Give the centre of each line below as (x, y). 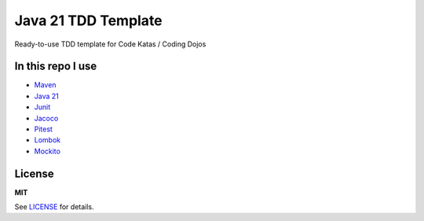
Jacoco (46, 118)
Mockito (47, 151)
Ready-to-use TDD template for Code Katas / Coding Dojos (110, 44)
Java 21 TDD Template (88, 20)
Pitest (43, 129)
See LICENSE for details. (54, 207)
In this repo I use (56, 66)
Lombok (48, 140)
